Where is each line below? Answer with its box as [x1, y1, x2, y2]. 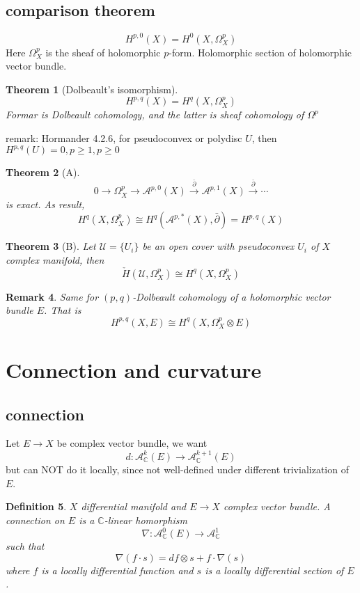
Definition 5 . [6, 499, 67, 514]
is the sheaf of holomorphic [45, 45, 161, 59]
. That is [44, 303, 81, 317]
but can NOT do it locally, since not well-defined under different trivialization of [6, 462, 349, 477]
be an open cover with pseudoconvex [142, 239, 295, 253]
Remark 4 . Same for [6, 289, 99, 303]
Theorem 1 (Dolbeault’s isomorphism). [6, 81, 178, 96]
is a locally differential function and [41, 562, 194, 577]
